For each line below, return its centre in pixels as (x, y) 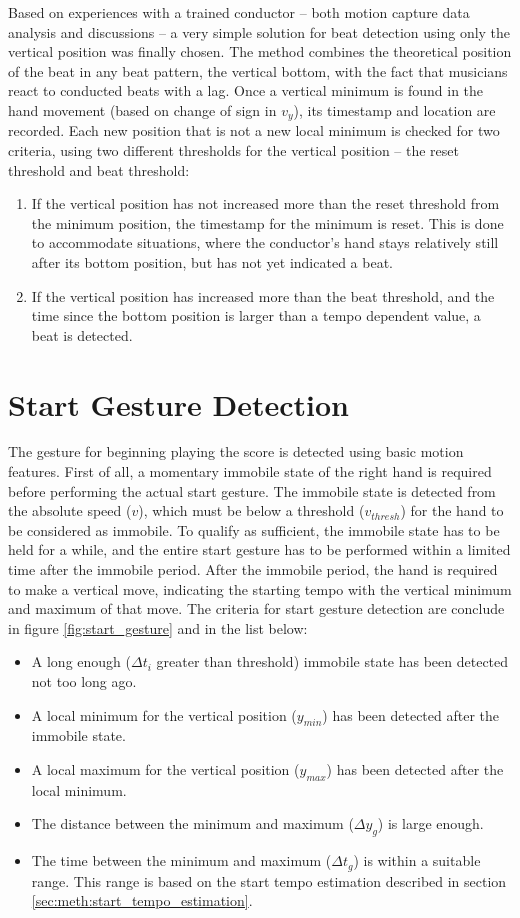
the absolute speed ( (70, 510)
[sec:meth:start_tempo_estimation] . (142, 900)
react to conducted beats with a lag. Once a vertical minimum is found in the (246, 90)
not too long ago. (84, 681)
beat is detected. (82, 334)
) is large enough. (430, 823)
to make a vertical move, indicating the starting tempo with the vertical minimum (260, 588)
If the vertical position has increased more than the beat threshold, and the (263, 295)
